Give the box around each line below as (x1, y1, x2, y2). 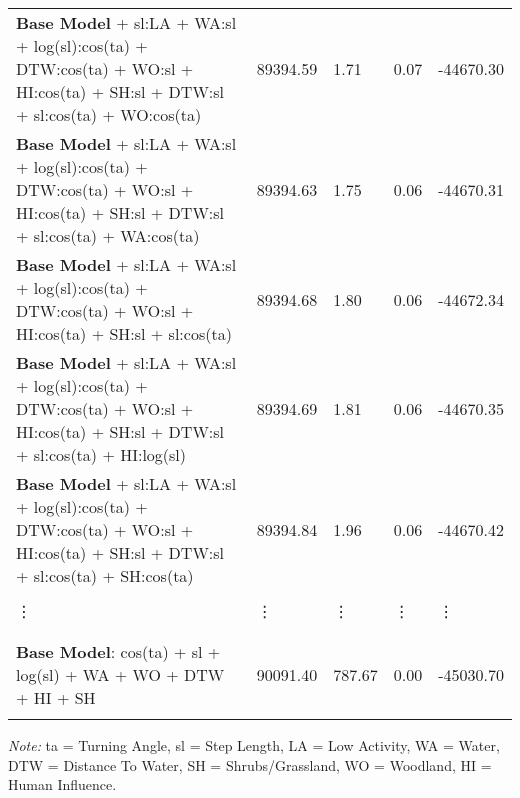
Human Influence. (8, 774, 117, 795)
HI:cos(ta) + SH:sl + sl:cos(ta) (16, 322, 232, 345)
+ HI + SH (16, 686, 96, 709)
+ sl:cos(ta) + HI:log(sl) (16, 443, 187, 466)
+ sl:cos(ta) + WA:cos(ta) (16, 224, 200, 247)
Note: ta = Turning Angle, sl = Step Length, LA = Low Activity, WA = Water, (8, 735, 500, 755)
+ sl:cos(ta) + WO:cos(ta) (16, 103, 202, 126)
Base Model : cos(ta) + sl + (16, 640, 221, 663)
